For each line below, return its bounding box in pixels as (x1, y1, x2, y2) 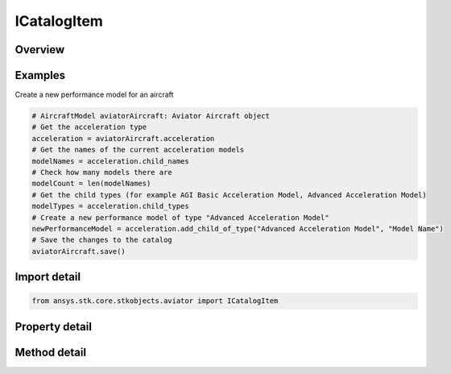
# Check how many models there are (31, 168, 172, 177)
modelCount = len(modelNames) (31, 179, 151, 189)
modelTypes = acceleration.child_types (31, 202, 189, 211)
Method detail (14, 345, 87, 359)
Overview (14, 43, 65, 56)
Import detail (14, 270, 81, 284)
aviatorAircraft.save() (31, 247, 126, 256)
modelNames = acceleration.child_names (31, 156, 189, 165)
